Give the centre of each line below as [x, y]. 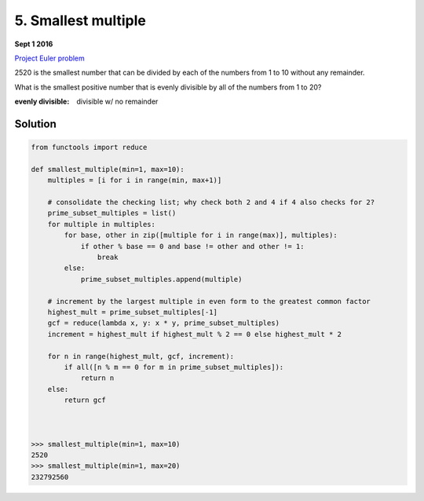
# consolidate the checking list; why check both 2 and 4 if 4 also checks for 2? [211, 203]
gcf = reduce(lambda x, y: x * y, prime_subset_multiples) [164, 323]
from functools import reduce [89, 148]
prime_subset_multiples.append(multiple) [161, 279]
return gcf [85, 400]
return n [97, 378]
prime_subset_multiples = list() [112, 213]
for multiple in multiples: [102, 224]
